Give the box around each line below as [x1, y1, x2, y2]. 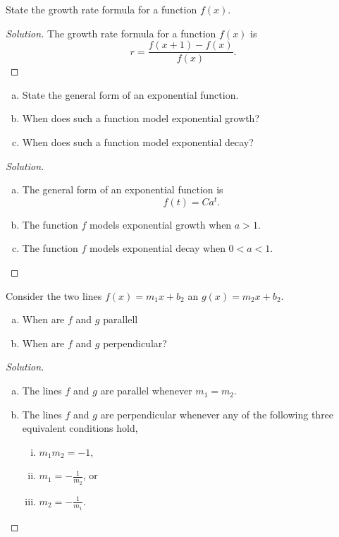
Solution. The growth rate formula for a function [6, 25, 216, 40]
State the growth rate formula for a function [6, 2, 197, 16]
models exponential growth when [89, 217, 232, 231]
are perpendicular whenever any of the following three [100, 406, 334, 421]
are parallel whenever [100, 383, 192, 398]
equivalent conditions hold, [22, 421, 138, 435]
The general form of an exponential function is [22, 182, 223, 197]
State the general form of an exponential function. [22, 87, 239, 102]
